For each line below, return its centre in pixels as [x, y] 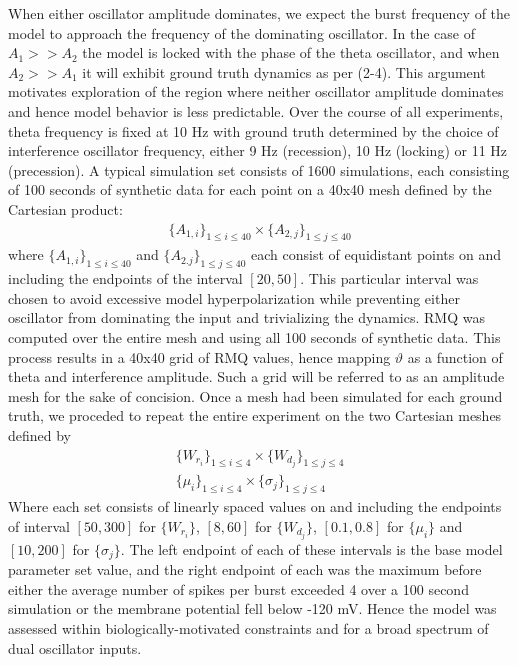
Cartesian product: [65, 208]
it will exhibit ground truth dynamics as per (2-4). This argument [284, 71]
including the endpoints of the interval [125, 278]
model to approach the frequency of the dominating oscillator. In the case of [241, 32]
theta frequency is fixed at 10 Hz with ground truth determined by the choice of [253, 130]
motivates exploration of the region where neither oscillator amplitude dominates [256, 91]
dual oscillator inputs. [75, 647]
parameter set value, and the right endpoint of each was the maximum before [245, 569]
